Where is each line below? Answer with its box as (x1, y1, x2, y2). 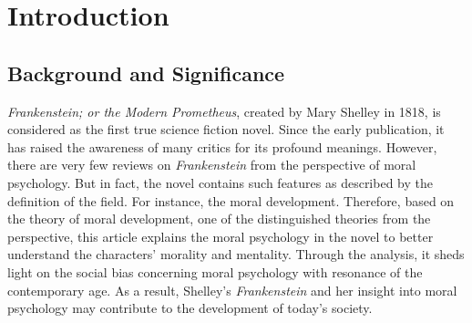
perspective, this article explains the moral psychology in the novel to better (7, 226, 434, 245)
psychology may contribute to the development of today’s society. (7, 298, 373, 318)
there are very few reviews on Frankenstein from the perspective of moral (7, 155, 416, 174)
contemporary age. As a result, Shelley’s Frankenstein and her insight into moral (7, 280, 457, 299)
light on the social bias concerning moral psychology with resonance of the (7, 262, 423, 281)
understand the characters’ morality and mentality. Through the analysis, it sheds (7, 245, 465, 264)
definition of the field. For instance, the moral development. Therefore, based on (7, 191, 455, 210)
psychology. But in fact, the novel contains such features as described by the (7, 172, 433, 192)
